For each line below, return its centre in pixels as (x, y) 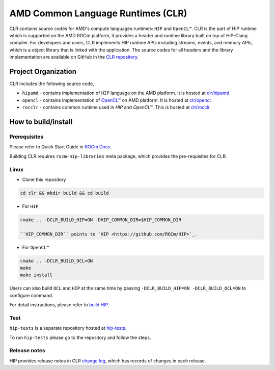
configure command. (31, 295)
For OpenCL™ (36, 247)
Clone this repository (44, 179)
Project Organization (43, 71)
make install (36, 275)
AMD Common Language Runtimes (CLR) (98, 13)
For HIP (30, 206)
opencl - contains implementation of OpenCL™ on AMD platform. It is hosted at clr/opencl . (117, 100)
